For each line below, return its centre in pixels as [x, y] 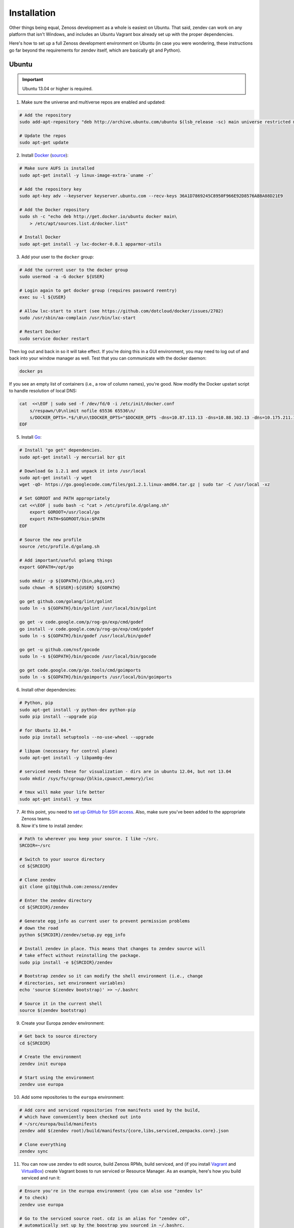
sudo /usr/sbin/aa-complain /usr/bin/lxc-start [77, 318]
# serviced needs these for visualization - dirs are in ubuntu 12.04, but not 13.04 [125, 772]
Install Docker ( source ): [45, 155]
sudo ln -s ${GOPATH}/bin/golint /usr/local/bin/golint [88, 608]
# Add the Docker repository [54, 209]
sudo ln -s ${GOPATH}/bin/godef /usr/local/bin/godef [85, 636]
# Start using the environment [57, 1077]
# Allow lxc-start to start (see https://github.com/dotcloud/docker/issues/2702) [122, 311]
